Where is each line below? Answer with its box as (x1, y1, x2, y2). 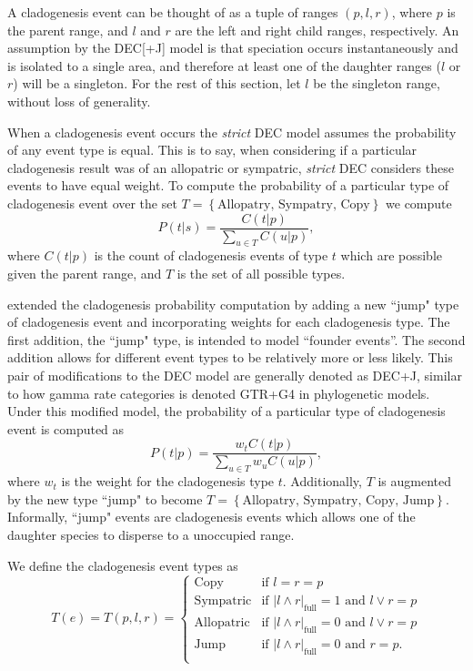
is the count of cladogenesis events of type (94, 246, 328, 265)
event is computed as (7, 419, 125, 438)
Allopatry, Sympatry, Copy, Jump (242, 493, 435, 507)
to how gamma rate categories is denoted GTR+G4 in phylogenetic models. (7, 383, 430, 402)
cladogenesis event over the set (7, 193, 177, 212)
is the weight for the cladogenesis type (61, 472, 275, 491)
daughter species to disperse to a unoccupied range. (7, 524, 295, 544)
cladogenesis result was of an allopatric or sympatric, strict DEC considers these (7, 158, 454, 177)
